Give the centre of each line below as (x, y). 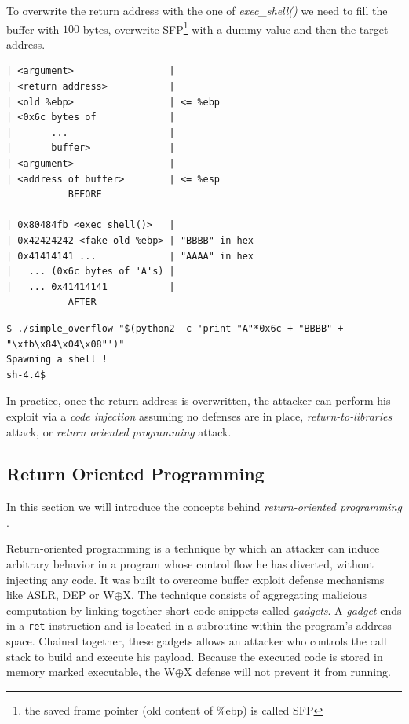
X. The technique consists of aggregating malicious (245, 595)
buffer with (33, 29)
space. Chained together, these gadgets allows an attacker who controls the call (197, 641)
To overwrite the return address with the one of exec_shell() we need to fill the (197, 10)
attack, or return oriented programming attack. (119, 431)
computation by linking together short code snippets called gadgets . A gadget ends (204, 610)
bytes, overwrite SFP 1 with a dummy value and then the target (236, 28)
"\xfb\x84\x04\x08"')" (66, 344)
